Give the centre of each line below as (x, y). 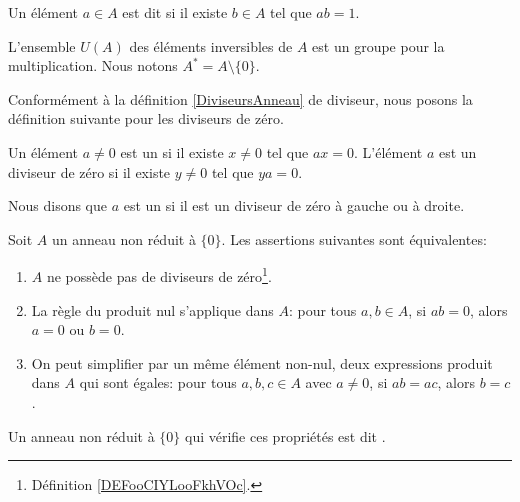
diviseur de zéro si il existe (89, 171)
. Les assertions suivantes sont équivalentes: (354, 238)
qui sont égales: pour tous (158, 382)
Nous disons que (58, 205)
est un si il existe (172, 151)
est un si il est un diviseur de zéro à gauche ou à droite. (294, 205)
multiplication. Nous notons (93, 65)
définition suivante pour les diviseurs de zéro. (146, 118)
